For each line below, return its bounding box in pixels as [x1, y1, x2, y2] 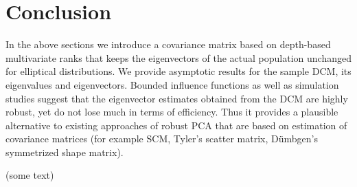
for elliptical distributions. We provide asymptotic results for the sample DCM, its [5, 64, 352, 78]
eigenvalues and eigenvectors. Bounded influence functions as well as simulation [5, 77, 339, 91]
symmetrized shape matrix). [5, 144, 124, 159]
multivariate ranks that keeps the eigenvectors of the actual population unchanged [5, 50, 352, 65]
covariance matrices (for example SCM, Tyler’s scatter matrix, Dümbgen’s [5, 131, 318, 146]
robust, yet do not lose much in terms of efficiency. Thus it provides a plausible [5, 104, 338, 119]
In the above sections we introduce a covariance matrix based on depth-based [5, 37, 331, 52]
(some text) [5, 168, 54, 182]
